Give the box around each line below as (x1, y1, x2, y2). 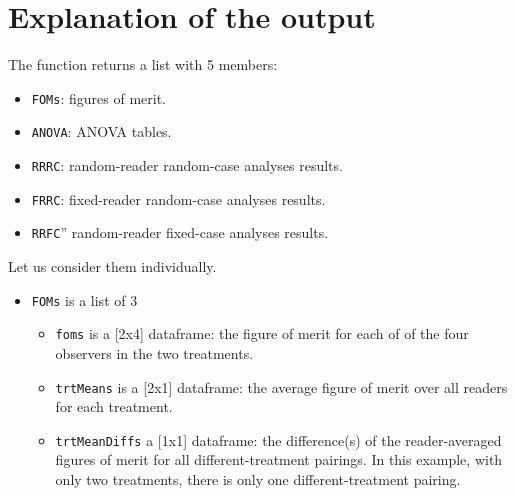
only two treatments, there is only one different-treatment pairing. (55, 469, 461, 489)
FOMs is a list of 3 (31, 289, 138, 310)
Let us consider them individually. (8, 256, 217, 276)
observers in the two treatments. (55, 342, 254, 363)
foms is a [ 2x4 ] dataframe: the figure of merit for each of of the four (55, 323, 469, 344)
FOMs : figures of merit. (31, 87, 166, 108)
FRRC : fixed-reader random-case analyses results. (31, 188, 326, 209)
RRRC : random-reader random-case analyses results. (31, 155, 343, 176)
